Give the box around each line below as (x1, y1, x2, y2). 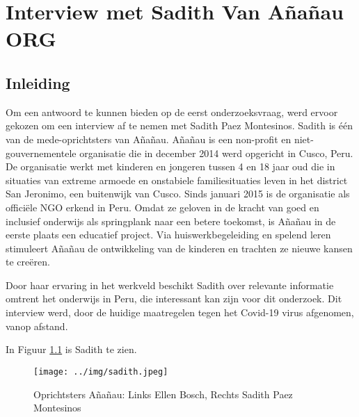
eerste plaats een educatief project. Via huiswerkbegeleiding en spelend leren (6, 227, 331, 242)
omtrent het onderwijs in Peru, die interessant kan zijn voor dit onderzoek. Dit (6, 291, 342, 306)
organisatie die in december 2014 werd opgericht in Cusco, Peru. (79, 145, 353, 160)
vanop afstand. (6, 318, 68, 333)
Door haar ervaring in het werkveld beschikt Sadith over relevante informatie (6, 277, 334, 292)
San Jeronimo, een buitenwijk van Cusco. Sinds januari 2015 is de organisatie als (6, 186, 350, 201)
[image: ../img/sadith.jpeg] (33, 366, 168, 377)
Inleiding (6, 72, 70, 93)
